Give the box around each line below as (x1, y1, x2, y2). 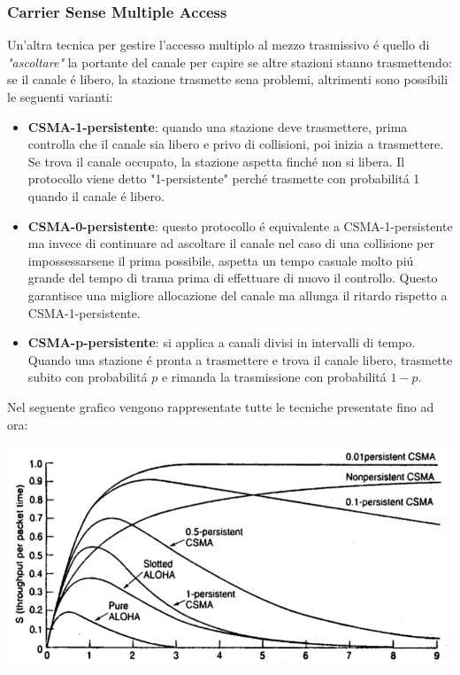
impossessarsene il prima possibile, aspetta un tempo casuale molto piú (27, 251, 414, 269)
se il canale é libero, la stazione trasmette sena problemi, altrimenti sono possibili (7, 70, 448, 89)
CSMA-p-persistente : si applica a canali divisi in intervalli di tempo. (27, 333, 416, 352)
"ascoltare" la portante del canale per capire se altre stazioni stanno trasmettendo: (7, 52, 452, 71)
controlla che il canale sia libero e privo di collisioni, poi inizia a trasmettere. (27, 135, 444, 153)
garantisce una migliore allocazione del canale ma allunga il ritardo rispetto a (27, 285, 448, 304)
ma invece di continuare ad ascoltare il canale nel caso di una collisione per (27, 234, 434, 252)
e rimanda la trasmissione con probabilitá (161, 368, 387, 386)
